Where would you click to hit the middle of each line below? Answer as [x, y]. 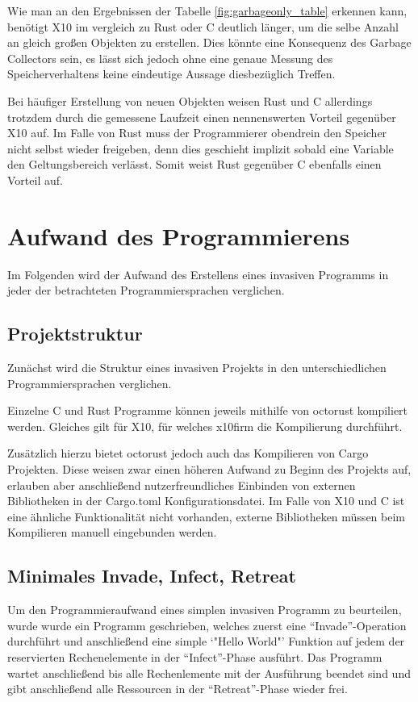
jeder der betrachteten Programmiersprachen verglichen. [146, 290]
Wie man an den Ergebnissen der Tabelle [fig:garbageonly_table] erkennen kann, [207, 10]
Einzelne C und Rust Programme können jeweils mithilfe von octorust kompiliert [208, 410]
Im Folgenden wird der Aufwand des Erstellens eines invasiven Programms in [198, 274]
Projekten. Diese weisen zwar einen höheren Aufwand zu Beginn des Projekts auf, [209, 469]
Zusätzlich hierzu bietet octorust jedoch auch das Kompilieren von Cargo [188, 453]
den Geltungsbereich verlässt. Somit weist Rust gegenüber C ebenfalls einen [194, 164]
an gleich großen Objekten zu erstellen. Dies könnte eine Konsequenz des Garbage [209, 42]
